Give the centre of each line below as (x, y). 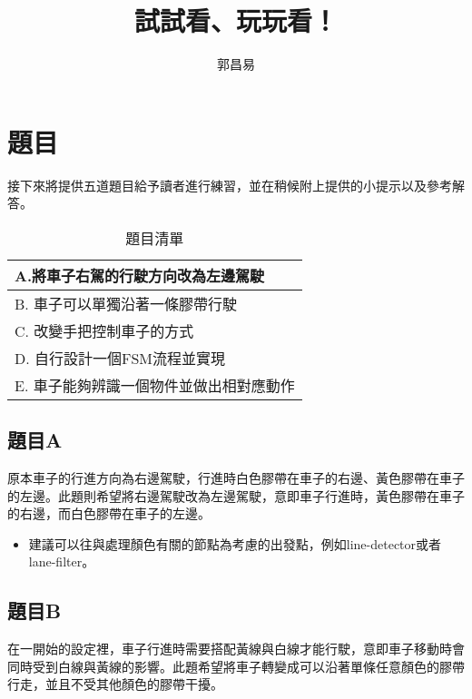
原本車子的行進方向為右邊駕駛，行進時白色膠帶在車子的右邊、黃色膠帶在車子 (236, 478)
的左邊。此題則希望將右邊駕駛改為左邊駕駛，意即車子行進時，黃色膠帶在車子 (236, 495)
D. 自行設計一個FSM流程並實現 (120, 358)
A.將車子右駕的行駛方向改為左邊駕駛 (140, 275)
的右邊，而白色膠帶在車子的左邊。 (109, 513)
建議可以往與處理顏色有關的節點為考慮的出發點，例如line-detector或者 (235, 543)
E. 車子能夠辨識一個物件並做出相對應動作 (155, 385)
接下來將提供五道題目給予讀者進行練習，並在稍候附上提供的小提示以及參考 (230, 185)
